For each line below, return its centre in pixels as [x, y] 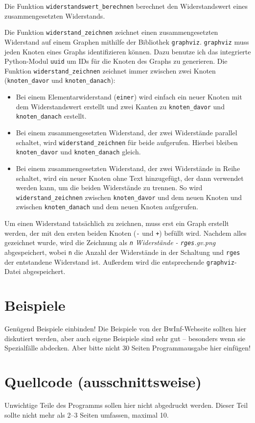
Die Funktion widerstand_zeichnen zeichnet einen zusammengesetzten [111, 32]
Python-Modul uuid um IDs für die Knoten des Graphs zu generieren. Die [116, 61]
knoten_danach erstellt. [51, 116]
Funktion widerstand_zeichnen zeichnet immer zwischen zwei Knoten [110, 70]
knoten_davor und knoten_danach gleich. [78, 152]
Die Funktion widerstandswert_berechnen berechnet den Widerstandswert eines [126, 6]
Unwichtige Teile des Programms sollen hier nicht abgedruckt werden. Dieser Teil [126, 405]
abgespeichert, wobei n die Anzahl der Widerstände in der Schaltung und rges [122, 252]
